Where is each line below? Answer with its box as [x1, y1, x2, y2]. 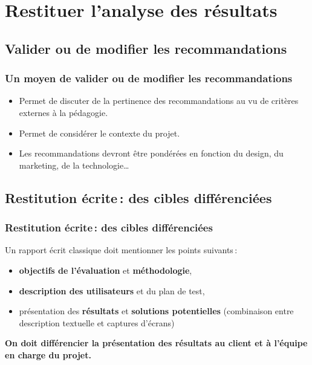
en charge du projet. [5, 348, 91, 361]
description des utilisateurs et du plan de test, [19, 284, 205, 297]
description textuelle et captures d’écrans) [19, 316, 175, 329]
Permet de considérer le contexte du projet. [19, 126, 180, 139]
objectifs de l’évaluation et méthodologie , [19, 263, 192, 276]
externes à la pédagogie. [19, 106, 108, 118]
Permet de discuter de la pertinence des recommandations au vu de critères [19, 94, 299, 107]
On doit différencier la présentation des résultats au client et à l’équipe [5, 337, 308, 349]
